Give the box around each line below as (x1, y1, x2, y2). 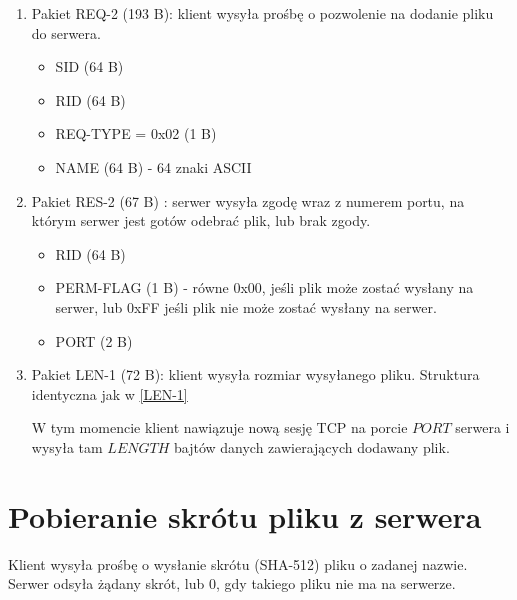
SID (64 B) (55, 56, 124, 77)
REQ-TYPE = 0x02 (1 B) (55, 123, 217, 144)
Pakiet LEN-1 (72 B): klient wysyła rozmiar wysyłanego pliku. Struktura (31, 364, 480, 385)
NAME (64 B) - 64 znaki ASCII (55, 156, 252, 177)
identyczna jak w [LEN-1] (31, 383, 188, 404)
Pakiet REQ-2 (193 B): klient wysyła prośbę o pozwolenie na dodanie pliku (31, 3, 494, 23)
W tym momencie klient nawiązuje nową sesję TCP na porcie (31, 417, 408, 438)
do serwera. (31, 22, 101, 43)
